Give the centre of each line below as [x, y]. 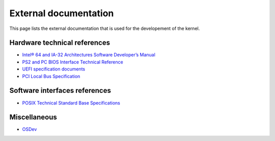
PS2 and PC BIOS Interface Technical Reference [73, 62]
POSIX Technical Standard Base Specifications [71, 103]
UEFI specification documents [54, 69]
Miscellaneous [33, 117]
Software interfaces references [60, 91]
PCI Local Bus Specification [51, 76]
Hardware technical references [60, 43]
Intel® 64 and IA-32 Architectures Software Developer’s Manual [89, 55]
